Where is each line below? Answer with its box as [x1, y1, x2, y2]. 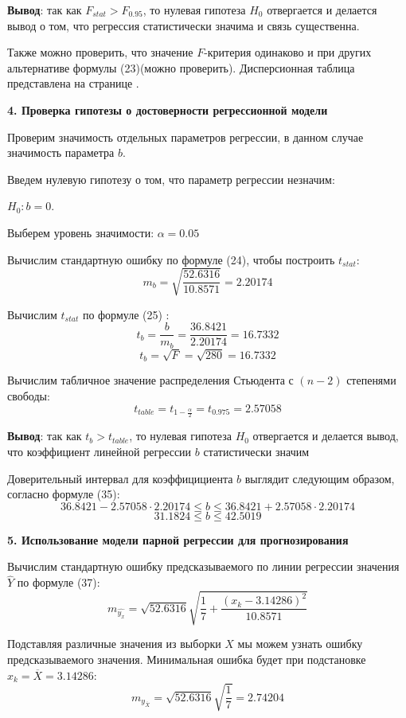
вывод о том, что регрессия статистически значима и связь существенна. [7, 17, 360, 33]
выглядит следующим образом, [244, 470, 395, 486]
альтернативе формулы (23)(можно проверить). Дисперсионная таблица [7, 59, 355, 76]
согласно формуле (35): [7, 486, 120, 502]
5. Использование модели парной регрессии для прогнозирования [7, 531, 349, 548]
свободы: [7, 387, 50, 404]
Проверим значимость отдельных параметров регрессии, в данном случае [7, 128, 364, 145]
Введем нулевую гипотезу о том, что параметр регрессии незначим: [7, 170, 335, 187]
